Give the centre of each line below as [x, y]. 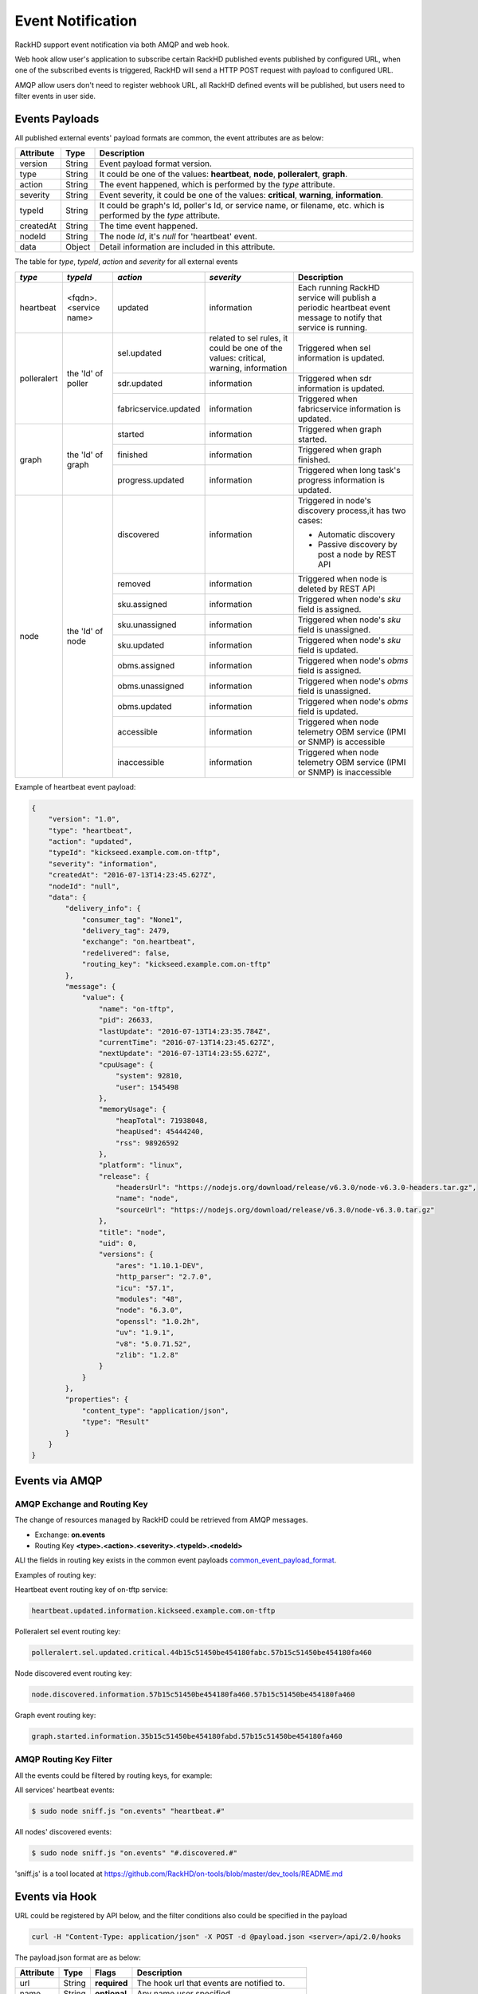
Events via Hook [56, 1896]
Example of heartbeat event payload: [75, 786]
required [111, 1984]
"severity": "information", [103, 864]
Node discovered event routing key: [73, 1673]
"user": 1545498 [147, 1087]
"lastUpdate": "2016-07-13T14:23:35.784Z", [185, 1031]
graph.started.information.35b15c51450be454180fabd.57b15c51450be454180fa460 [187, 1736]
